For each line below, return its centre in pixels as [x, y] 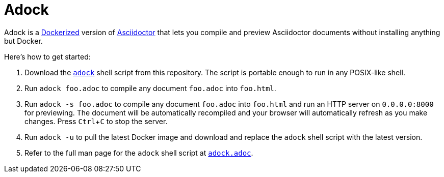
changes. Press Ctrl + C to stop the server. [96, 121]
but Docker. [23, 41]
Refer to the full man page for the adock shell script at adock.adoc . [139, 153]
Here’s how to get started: [47, 56]
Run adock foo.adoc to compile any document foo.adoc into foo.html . [150, 88]
